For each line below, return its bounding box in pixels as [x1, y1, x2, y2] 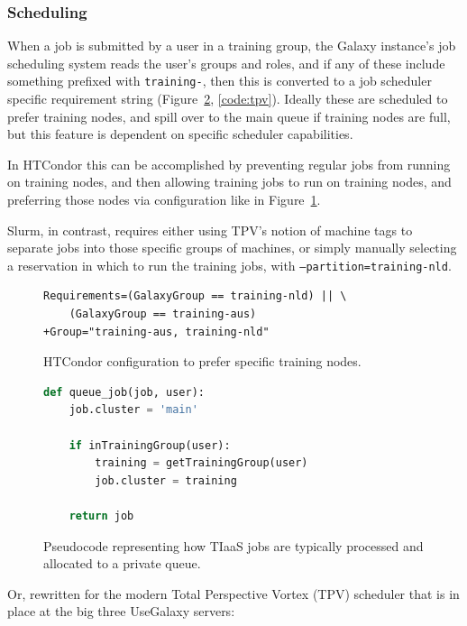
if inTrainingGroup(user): [69, 438, 231, 452]
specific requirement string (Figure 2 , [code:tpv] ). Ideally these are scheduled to [7, 89, 448, 108]
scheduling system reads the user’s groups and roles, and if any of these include [7, 53, 445, 72]
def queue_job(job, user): [43, 385, 205, 399]
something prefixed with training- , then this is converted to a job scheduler [7, 71, 432, 90]
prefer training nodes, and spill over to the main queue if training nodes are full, [7, 106, 451, 125]
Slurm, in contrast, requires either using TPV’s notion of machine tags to [7, 220, 413, 239]
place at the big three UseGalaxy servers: [7, 602, 235, 621]
